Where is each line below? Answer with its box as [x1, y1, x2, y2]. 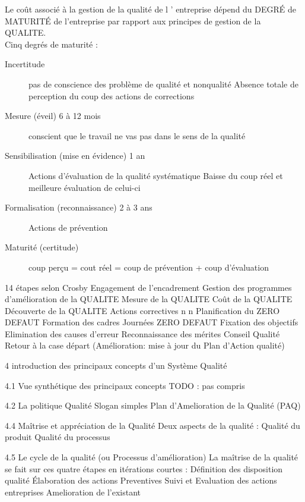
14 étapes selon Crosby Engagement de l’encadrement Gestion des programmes [5, 281, 292, 293]
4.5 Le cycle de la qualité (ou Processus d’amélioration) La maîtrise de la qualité [5, 451, 298, 463]
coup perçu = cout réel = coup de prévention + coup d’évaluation [28, 261, 269, 273]
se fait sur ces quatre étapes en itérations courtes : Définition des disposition [5, 462, 283, 475]
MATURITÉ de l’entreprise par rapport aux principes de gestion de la [5, 14, 261, 27]
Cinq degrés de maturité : [5, 37, 98, 50]
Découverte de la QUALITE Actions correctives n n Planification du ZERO [5, 304, 280, 316]
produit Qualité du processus [5, 431, 110, 443]
